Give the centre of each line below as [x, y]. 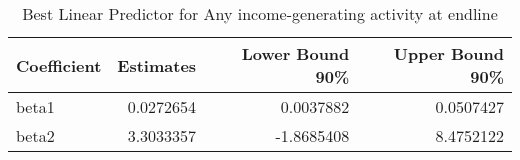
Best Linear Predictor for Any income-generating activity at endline [260, 13]
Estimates [157, 65]
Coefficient [59, 65]
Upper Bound [448, 53]
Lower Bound [295, 53]
